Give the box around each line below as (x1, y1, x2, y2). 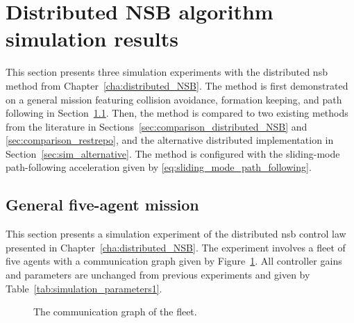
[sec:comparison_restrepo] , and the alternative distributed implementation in (6, 133, 334, 147)
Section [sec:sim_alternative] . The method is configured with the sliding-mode (6, 146, 340, 160)
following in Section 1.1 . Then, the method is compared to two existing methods (6, 106, 348, 120)
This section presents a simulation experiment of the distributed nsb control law (6, 226, 346, 241)
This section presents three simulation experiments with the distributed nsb (6, 65, 328, 79)
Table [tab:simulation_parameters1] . (6, 281, 162, 295)
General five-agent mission (6, 194, 199, 215)
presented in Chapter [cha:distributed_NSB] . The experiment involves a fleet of (6, 240, 346, 254)
